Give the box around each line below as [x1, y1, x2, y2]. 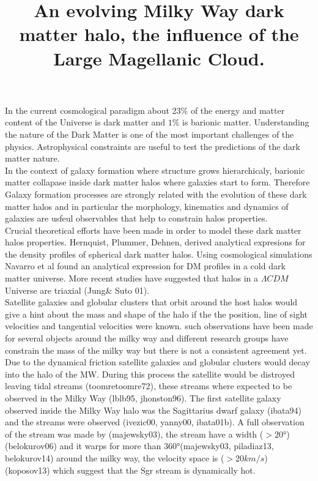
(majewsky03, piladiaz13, [180, 439, 274, 452]
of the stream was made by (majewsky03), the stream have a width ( [5, 427, 264, 440]
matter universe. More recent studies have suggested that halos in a [5, 272, 258, 285]
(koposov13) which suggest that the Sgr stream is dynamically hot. [5, 463, 256, 476]
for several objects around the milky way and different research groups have [5, 332, 289, 345]
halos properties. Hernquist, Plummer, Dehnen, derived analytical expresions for [5, 236, 306, 248]
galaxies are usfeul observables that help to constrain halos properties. [5, 212, 268, 225]
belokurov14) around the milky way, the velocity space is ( [5, 451, 224, 464]
